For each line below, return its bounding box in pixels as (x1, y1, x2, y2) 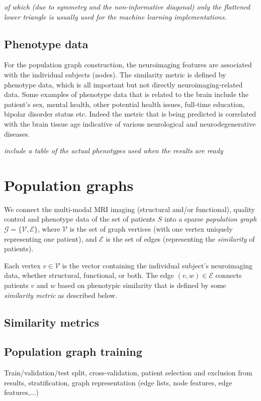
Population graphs (4, 174, 134, 195)
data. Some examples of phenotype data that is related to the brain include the (4, 89, 248, 99)
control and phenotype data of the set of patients (4, 214, 155, 224)
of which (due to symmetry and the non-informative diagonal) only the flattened (4, 2, 250, 12)
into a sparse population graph (164, 214, 257, 224)
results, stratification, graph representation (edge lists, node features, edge (4, 377, 232, 387)
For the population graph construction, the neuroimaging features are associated (4, 59, 252, 70)
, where (38, 224, 60, 234)
